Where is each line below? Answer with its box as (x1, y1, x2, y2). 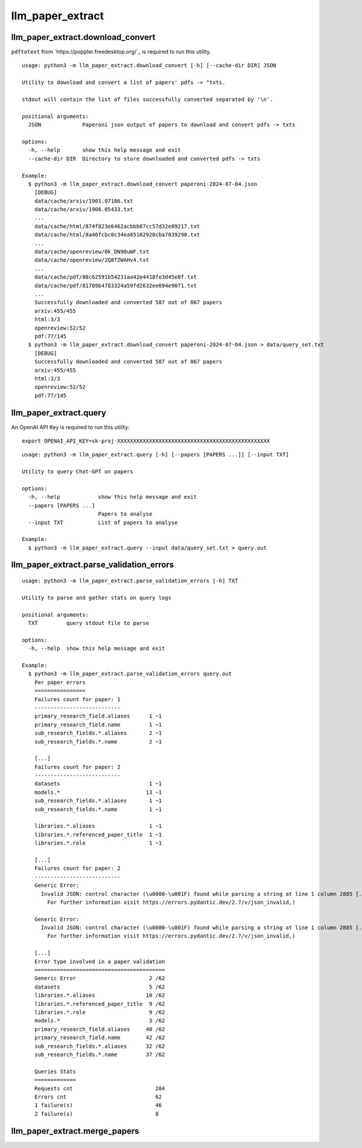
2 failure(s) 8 (34, 1110, 159, 1117)
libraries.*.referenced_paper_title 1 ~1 (34, 831, 162, 838)
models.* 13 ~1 (34, 789, 162, 796)
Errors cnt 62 (34, 1093, 162, 1100)
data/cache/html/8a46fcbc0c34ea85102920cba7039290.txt (34, 232, 200, 238)
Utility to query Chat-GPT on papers (22, 469, 134, 475)
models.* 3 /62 (34, 1017, 165, 1024)
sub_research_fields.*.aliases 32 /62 (34, 1043, 165, 1049)
